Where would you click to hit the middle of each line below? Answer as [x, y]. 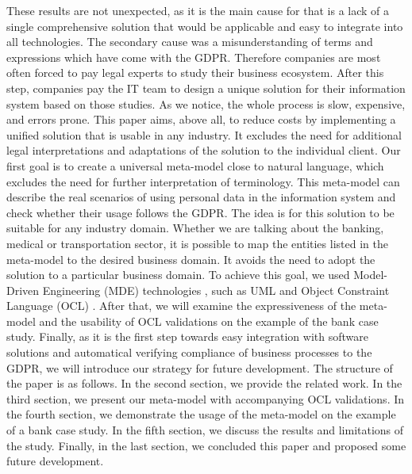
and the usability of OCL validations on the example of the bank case [209, 321]
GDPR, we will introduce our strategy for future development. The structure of [200, 367]
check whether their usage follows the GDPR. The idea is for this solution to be [200, 212]
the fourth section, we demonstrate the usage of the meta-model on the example [201, 414]
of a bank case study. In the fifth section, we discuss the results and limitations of [205, 430]
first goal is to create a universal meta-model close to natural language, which [195, 165]
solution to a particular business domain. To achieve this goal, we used [178, 275]
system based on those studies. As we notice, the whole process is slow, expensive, [206, 103]
